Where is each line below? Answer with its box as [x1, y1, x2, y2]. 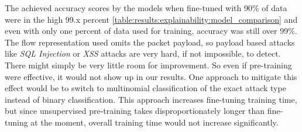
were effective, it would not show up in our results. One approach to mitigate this [5, 70, 297, 82]
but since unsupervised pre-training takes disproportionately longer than [5, 105, 265, 117]
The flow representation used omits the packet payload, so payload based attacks [5, 36, 295, 48]
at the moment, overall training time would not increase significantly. [30, 116, 279, 128]
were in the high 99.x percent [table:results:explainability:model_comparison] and [5, 13, 298, 25]
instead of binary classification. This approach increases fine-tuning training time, [5, 93, 297, 105]
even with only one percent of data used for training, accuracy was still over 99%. [5, 25, 297, 37]
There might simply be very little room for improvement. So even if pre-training [5, 58, 292, 71]
